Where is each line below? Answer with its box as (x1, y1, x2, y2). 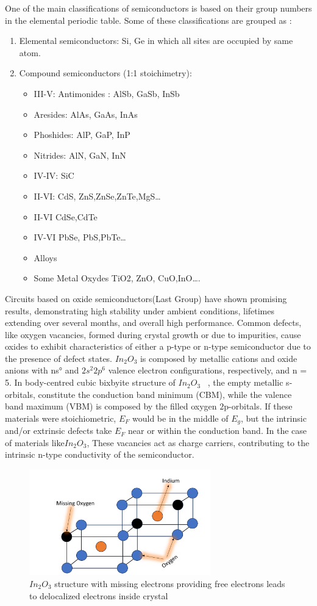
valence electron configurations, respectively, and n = (108, 364, 307, 377)
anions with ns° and (5, 364, 79, 377)
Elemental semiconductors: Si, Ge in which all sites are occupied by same (19, 34, 293, 47)
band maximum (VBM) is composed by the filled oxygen (5, 400, 217, 413)
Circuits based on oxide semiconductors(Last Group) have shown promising (5, 292, 287, 305)
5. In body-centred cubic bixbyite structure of (5, 376, 176, 389)
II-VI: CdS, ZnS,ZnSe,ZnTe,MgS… (34, 189, 161, 202)
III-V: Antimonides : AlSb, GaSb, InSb (34, 87, 180, 99)
